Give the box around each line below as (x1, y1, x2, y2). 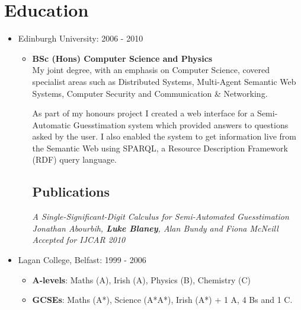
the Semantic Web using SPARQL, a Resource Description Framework (32, 141, 288, 154)
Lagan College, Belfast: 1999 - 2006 (18, 254, 146, 266)
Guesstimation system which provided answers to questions (73, 118, 289, 131)
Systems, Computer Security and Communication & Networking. (32, 87, 268, 99)
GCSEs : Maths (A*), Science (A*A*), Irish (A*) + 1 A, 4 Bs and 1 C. (32, 293, 293, 306)
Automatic (32, 118, 71, 131)
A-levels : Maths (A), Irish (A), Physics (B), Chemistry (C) (32, 273, 251, 286)
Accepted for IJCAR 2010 (32, 233, 126, 246)
